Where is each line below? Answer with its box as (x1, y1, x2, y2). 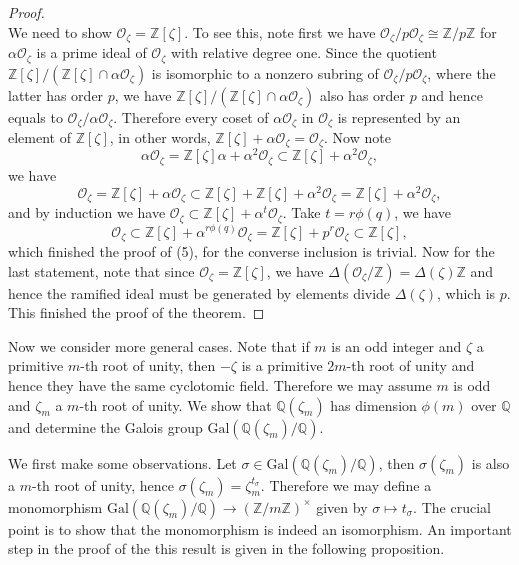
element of (8, 126, 71, 147)
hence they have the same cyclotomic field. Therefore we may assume (8, 374, 432, 395)
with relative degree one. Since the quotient (170, 42, 437, 63)
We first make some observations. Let (8, 452, 237, 473)
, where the (427, 62, 496, 83)
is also (471, 452, 510, 473)
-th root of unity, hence (31, 474, 174, 495)
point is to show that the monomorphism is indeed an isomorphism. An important (8, 518, 512, 539)
